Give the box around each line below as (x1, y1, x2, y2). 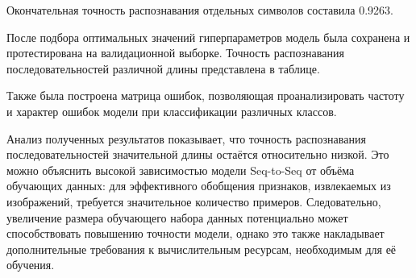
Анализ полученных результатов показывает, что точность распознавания (6, 130, 366, 147)
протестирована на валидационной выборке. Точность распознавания (6, 44, 344, 61)
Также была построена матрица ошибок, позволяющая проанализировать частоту (6, 87, 405, 104)
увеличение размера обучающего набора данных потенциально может (6, 209, 348, 226)
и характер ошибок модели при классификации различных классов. (6, 102, 337, 119)
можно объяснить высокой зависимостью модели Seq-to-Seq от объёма (6, 161, 355, 178)
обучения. (6, 256, 55, 273)
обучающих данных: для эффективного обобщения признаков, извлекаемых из (6, 177, 391, 194)
